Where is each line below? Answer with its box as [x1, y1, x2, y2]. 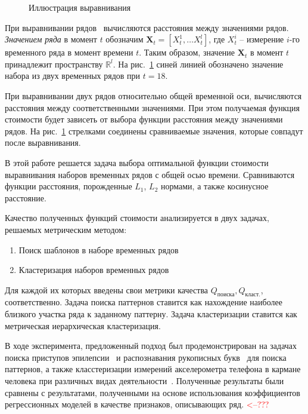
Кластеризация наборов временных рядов [18, 263, 169, 276]
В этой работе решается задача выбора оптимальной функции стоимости [5, 156, 269, 168]
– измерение [239, 33, 284, 45]
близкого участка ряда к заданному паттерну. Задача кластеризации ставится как [5, 308, 297, 320]
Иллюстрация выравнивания [29, 1, 131, 13]
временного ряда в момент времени [5, 46, 133, 59]
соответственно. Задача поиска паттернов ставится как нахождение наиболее [5, 296, 282, 308]
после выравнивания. [5, 136, 81, 149]
